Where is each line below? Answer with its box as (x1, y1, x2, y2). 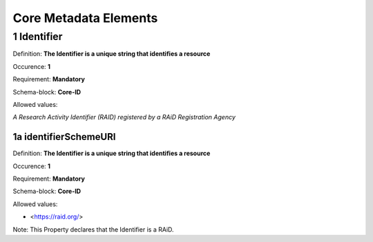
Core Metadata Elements (12, 10, 158, 26)
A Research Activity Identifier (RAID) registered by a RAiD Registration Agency (12, 113, 236, 121)
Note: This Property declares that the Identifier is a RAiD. (12, 225, 174, 234)
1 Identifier (12, 30, 63, 43)
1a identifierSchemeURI (12, 131, 116, 143)
